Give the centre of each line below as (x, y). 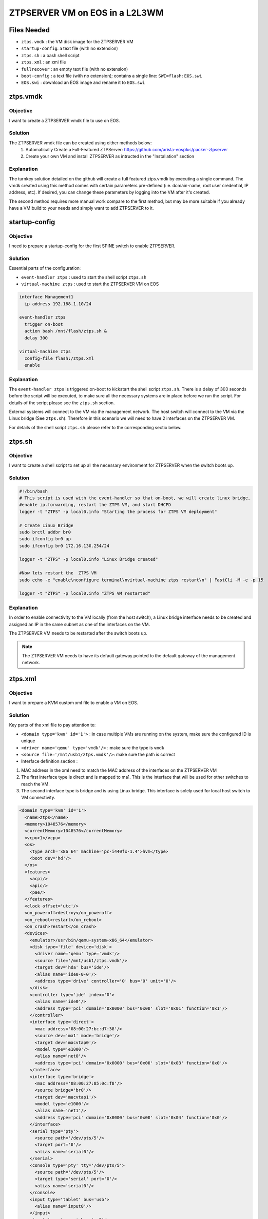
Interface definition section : (49, 761)
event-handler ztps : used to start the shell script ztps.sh (84, 277)
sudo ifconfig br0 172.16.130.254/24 (64, 546)
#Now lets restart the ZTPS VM (58, 573)
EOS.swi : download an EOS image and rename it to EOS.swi (83, 82)
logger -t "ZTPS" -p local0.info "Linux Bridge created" (89, 559)
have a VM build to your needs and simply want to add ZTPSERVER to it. (81, 208)
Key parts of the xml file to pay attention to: (52, 725)
